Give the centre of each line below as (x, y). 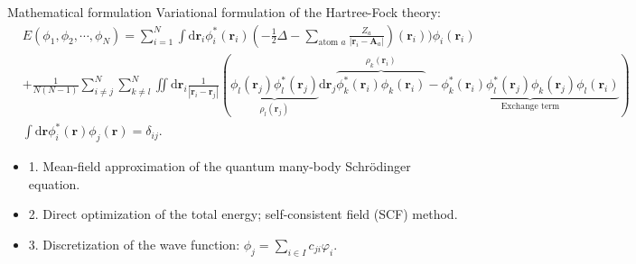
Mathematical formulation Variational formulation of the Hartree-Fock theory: (224, 12)
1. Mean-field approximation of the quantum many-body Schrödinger (220, 165)
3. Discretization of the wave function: (134, 244)
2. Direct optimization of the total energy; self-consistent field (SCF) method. (243, 214)
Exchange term (530, 106)
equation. (54, 183)
